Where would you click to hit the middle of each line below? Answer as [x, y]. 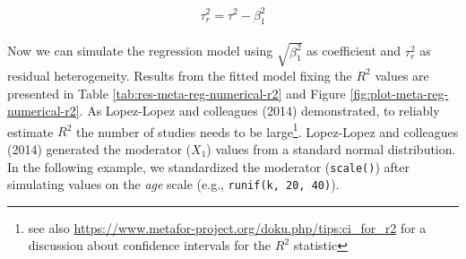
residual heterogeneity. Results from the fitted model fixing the [180, 75]
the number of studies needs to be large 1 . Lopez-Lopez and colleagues [268, 130]
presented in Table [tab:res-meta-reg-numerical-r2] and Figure [177, 93]
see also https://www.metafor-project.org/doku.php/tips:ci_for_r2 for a [227, 227]
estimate [30, 131]
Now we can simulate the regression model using [140, 51]
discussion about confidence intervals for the [150, 245]
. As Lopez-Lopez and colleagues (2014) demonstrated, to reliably [259, 111]
